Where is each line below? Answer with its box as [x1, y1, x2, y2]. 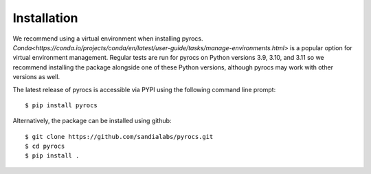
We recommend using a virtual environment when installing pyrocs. [12, 34, 203, 43]
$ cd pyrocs [25, 142, 65, 151]
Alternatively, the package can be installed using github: [12, 117, 172, 125]
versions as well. [12, 73, 60, 81]
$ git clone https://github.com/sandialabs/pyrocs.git [25, 133, 214, 140]
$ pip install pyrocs [25, 101, 98, 109]
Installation [12, 10, 78, 25]
